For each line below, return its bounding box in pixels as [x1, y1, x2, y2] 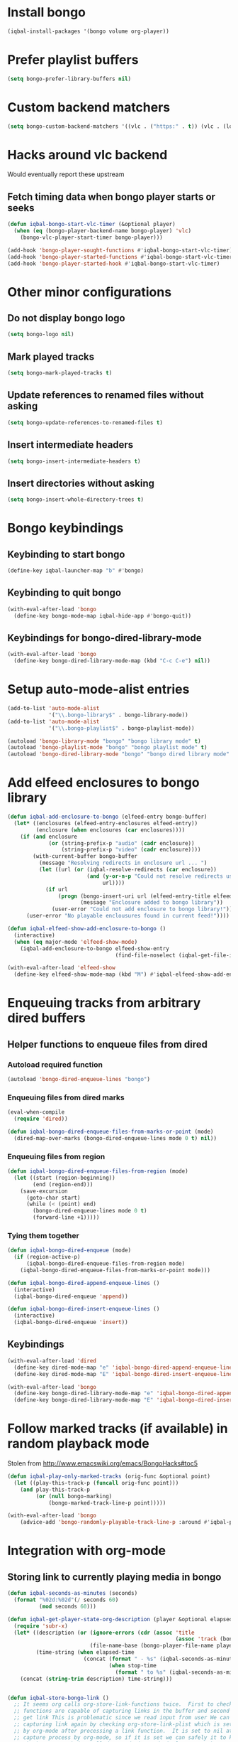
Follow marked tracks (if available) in [7, 1421, 228, 1436]
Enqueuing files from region [7, 1151, 106, 1161]
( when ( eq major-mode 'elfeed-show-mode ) [13, 938, 138, 945]
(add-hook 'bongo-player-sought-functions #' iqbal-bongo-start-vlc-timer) [7, 247, 233, 254]
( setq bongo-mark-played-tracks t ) [7, 370, 113, 377]
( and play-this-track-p [20, 1486, 91, 1493]
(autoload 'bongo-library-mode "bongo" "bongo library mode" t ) [7, 737, 201, 745]
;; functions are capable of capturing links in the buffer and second [13, 1707, 230, 1715]
